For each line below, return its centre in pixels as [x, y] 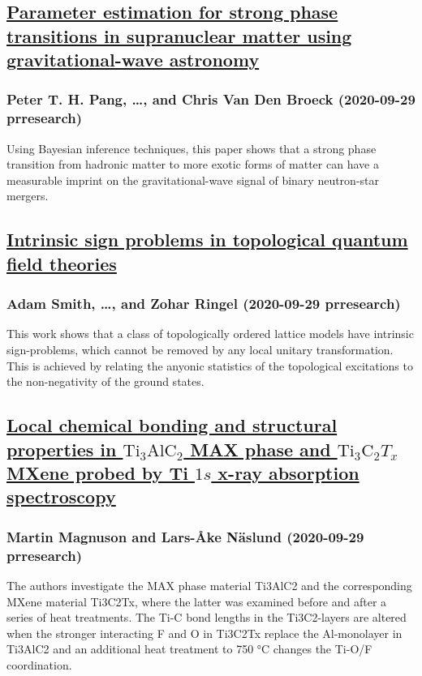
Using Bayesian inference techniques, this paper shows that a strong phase [192, 148]
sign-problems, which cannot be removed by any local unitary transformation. [200, 350]
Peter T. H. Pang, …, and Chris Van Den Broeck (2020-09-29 [211, 99]
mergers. [28, 196]
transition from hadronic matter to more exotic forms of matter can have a [193, 164]
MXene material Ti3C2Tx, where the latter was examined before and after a [197, 601]
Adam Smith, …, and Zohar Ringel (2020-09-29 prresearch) [204, 304]
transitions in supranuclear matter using [179, 35]
